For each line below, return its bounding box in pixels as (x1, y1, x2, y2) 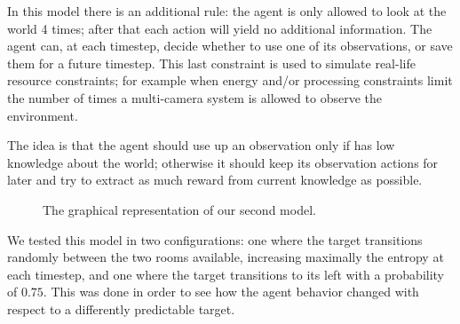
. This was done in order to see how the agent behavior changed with (43, 282, 419, 301)
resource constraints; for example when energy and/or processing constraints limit (7, 71, 453, 90)
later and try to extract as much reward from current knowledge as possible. (7, 170, 423, 189)
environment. (7, 106, 78, 124)
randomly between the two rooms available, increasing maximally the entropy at (7, 248, 444, 266)
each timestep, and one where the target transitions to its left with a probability (7, 265, 445, 283)
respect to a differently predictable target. (7, 299, 235, 318)
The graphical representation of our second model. (43, 200, 316, 218)
